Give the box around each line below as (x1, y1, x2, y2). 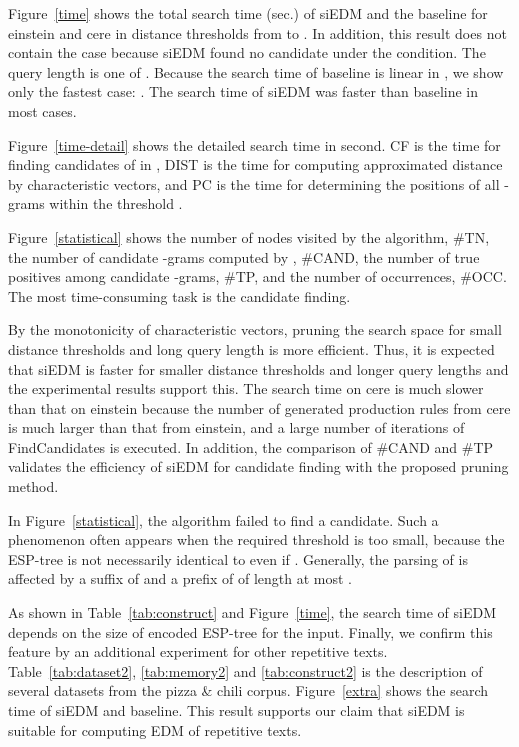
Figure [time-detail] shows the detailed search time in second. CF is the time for (8, 134, 501, 155)
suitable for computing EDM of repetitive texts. (8, 719, 302, 740)
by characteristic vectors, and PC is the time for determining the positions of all (8, 173, 500, 194)
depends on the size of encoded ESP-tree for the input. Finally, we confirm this (8, 621, 493, 642)
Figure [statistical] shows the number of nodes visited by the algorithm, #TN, (8, 226, 490, 247)
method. (8, 476, 59, 497)
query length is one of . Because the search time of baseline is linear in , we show (8, 61, 504, 82)
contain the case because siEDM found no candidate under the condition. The (8, 42, 486, 63)
